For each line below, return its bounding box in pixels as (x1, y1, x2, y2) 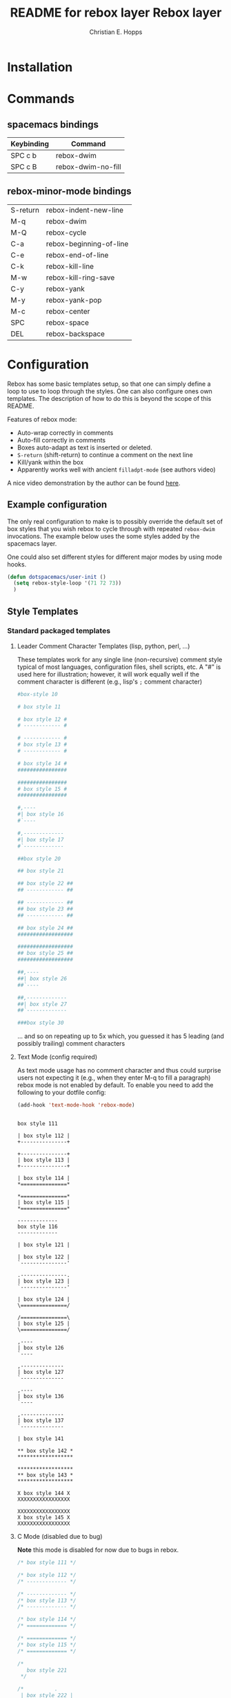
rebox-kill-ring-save (46, 272, 115, 282)
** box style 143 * (17, 1472, 74, 1479)
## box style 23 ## (17, 905, 74, 912)
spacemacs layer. (7, 539, 57, 548)
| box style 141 (17, 1436, 64, 1442)
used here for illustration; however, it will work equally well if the (17, 670, 200, 678)
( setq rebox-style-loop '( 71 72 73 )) (13, 580, 122, 587)
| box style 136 (17, 1393, 64, 1400)
